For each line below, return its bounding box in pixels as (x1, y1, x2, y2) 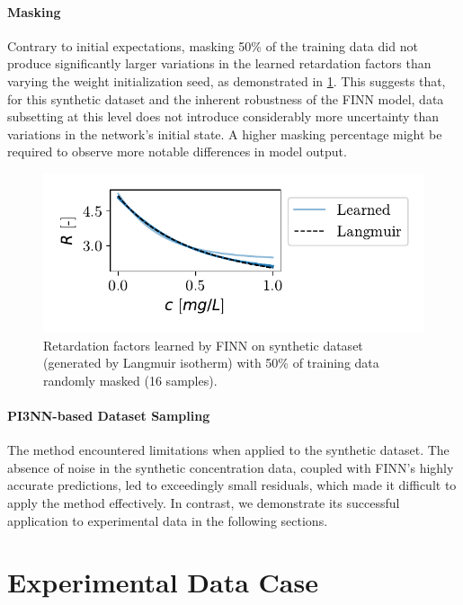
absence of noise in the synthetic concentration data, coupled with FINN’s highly (7, 458, 454, 476)
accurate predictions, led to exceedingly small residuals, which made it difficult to (7, 476, 457, 494)
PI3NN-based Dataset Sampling (7, 406, 210, 425)
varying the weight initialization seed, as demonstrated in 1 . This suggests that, (7, 71, 446, 90)
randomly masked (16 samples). (43, 370, 218, 389)
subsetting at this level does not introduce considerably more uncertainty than (7, 107, 440, 126)
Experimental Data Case (7, 564, 318, 601)
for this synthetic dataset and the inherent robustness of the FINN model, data (7, 89, 444, 108)
